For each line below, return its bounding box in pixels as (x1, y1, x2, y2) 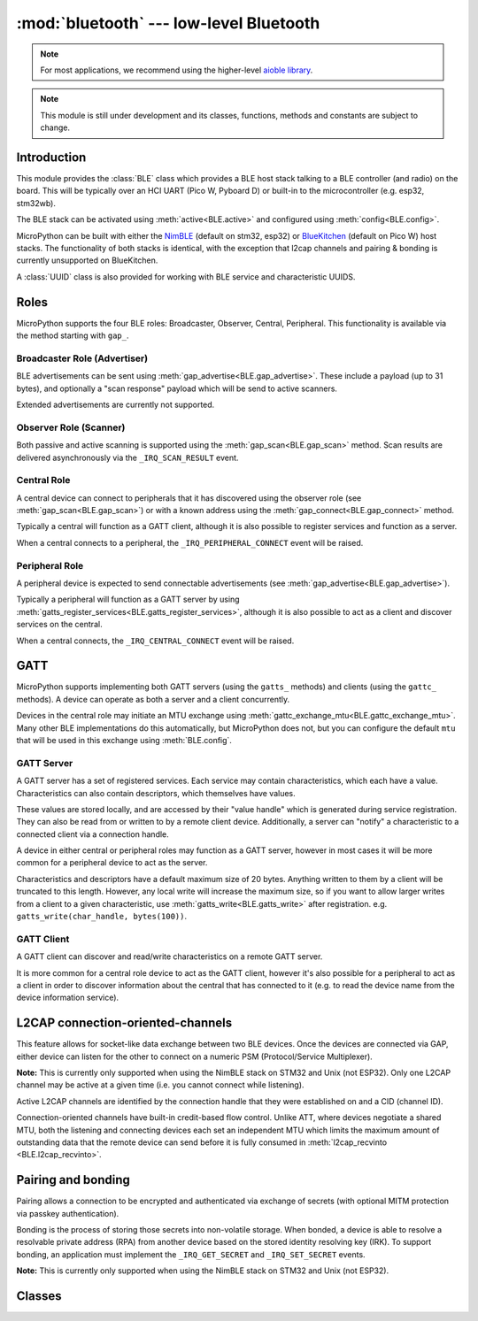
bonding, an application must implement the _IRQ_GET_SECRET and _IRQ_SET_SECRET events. (16, 1248, 366, 1260)
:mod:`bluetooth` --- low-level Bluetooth (16, 13, 320, 33)
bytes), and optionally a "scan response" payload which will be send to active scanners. (16, 383, 338, 394)
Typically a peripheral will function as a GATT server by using (16, 594, 240, 605)
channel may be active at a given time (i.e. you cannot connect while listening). (16, 1079, 305, 1090)
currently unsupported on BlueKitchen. (16, 255, 158, 265)
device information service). (16, 992, 119, 1003)
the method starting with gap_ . (16, 330, 129, 341)
